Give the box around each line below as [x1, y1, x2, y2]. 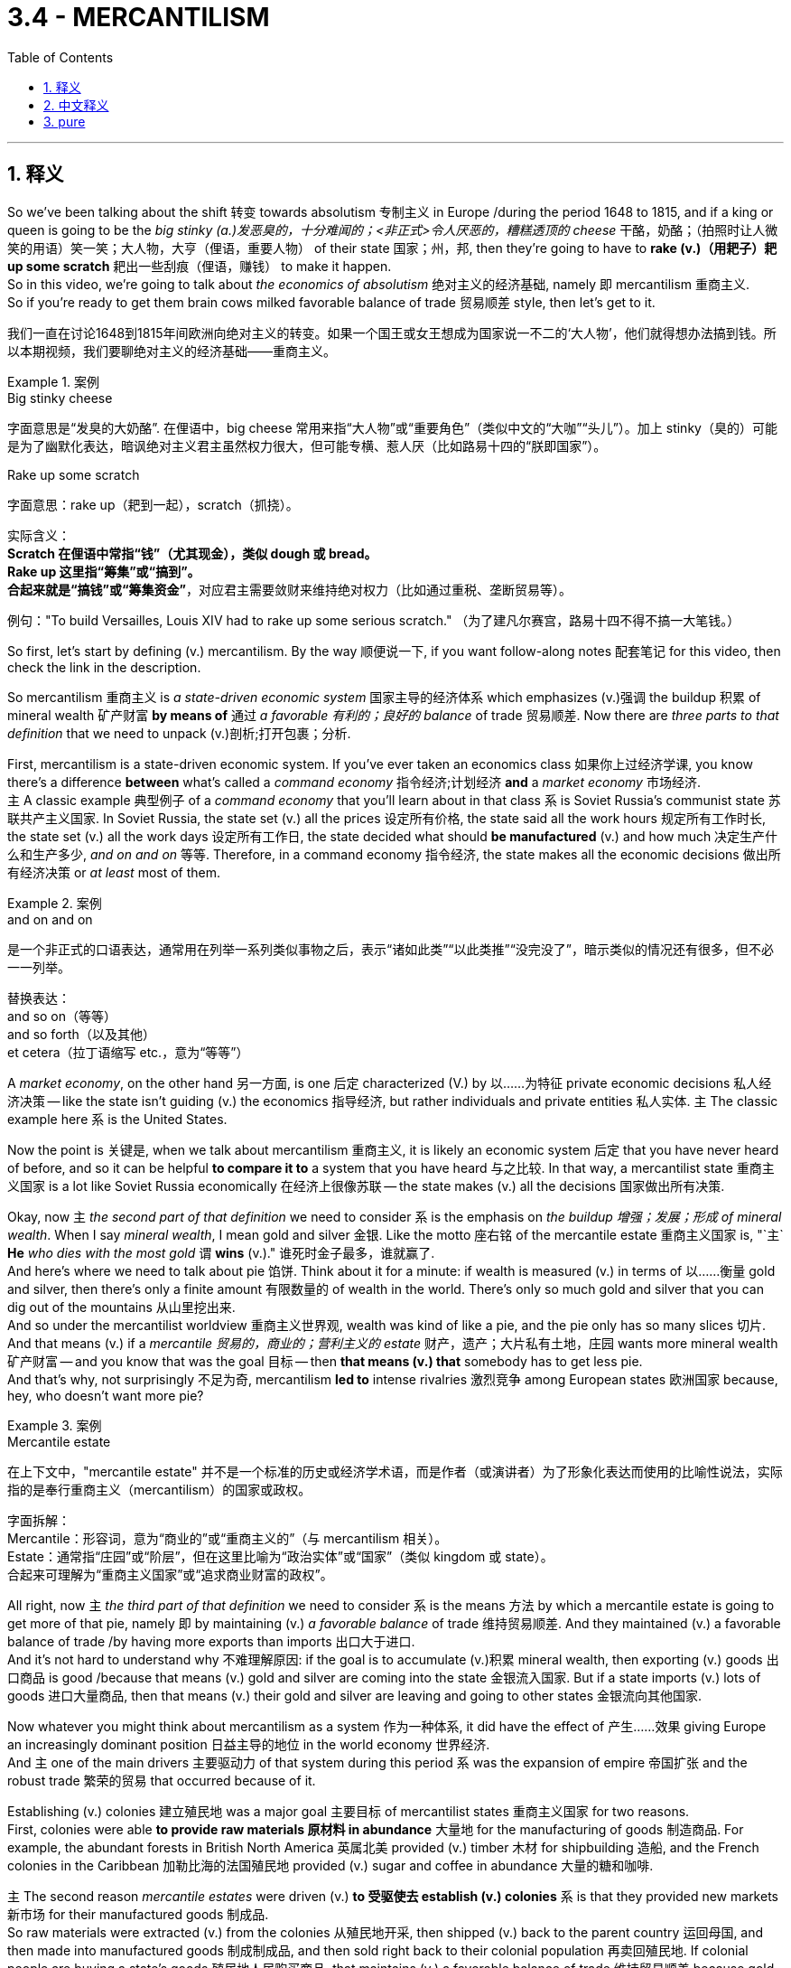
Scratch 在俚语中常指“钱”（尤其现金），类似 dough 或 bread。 [7, 545, 377, 561]
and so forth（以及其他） [7, 1026, 155, 1042]
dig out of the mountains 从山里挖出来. [7, 1298, 236, 1315]
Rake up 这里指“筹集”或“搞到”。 [7, 563, 200, 579]
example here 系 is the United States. [7, 1111, 228, 1127]
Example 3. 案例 [7, 1417, 102, 1433]
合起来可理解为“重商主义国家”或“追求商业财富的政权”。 [7, 1566, 333, 1582]
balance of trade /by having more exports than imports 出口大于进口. [7, 1633, 415, 1649]
